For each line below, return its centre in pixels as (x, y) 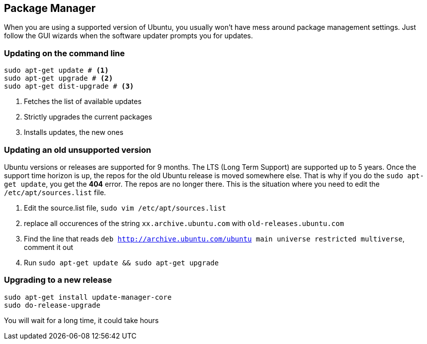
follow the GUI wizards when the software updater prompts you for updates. (128, 36)
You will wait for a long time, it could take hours (82, 320)
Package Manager (50, 8)
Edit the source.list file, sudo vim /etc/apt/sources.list (125, 208)
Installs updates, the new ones (74, 132)
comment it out (49, 247)
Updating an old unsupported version (78, 150)
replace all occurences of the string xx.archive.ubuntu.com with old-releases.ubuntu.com (184, 223)
